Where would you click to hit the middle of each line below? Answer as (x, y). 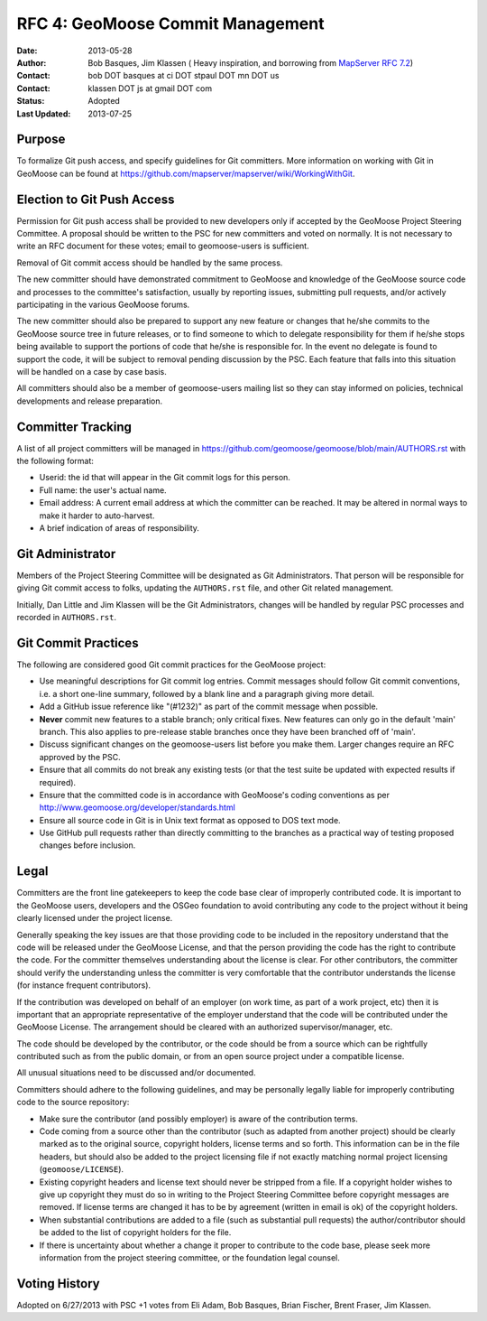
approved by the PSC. (80, 757)
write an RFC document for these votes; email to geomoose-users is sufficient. (163, 246)
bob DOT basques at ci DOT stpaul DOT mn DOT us (184, 76)
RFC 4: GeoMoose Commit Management (170, 23)
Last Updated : (44, 114)
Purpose (41, 140)
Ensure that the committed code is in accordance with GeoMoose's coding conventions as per (214, 795)
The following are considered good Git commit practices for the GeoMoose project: (171, 665)
